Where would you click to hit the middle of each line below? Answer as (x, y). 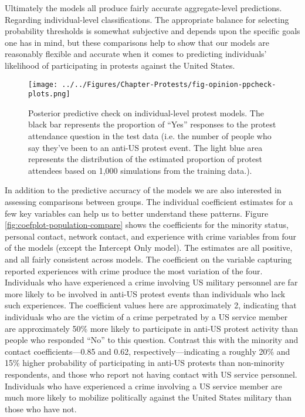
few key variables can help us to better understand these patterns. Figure (137, 213)
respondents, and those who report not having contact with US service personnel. (151, 374)
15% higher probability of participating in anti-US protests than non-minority (145, 363)
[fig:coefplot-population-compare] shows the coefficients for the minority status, (147, 225)
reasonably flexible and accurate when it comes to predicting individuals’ (136, 54)
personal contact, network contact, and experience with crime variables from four (151, 236)
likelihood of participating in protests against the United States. (120, 65)
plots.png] (49, 94)
